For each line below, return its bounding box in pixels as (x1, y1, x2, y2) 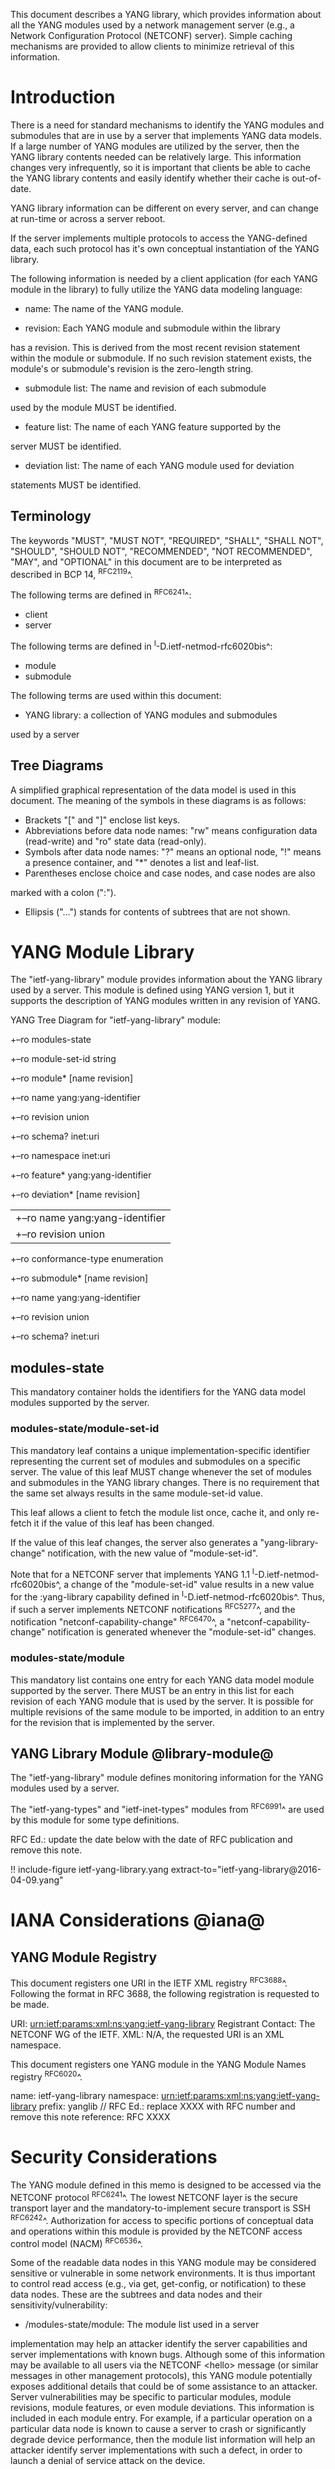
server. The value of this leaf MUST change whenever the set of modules (10, 1465, 312, 1478)
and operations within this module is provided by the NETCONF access (10, 2225, 303, 2237)
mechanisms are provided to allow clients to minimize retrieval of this (10, 40, 295, 52)
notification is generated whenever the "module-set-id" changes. (47, 1626, 317, 1638)
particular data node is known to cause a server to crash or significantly (10, 2423, 307, 2435)
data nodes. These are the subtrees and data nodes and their (10, 2289, 263, 2301)
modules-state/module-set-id (10, 1422, 160, 1436)
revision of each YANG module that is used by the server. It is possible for (10, 1695, 314, 1707)
